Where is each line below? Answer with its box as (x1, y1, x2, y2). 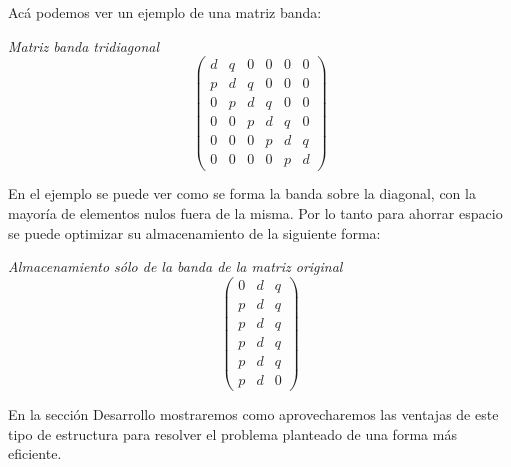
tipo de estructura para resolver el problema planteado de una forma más (8, 423, 457, 444)
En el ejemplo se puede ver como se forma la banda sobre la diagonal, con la (8, 183, 476, 204)
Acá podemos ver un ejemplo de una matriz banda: (8, 2, 322, 22)
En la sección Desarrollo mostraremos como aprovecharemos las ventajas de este (8, 404, 499, 425)
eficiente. (8, 443, 62, 464)
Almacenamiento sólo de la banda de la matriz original (8, 256, 343, 277)
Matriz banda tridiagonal (8, 35, 160, 56)
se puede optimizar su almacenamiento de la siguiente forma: (8, 222, 381, 243)
